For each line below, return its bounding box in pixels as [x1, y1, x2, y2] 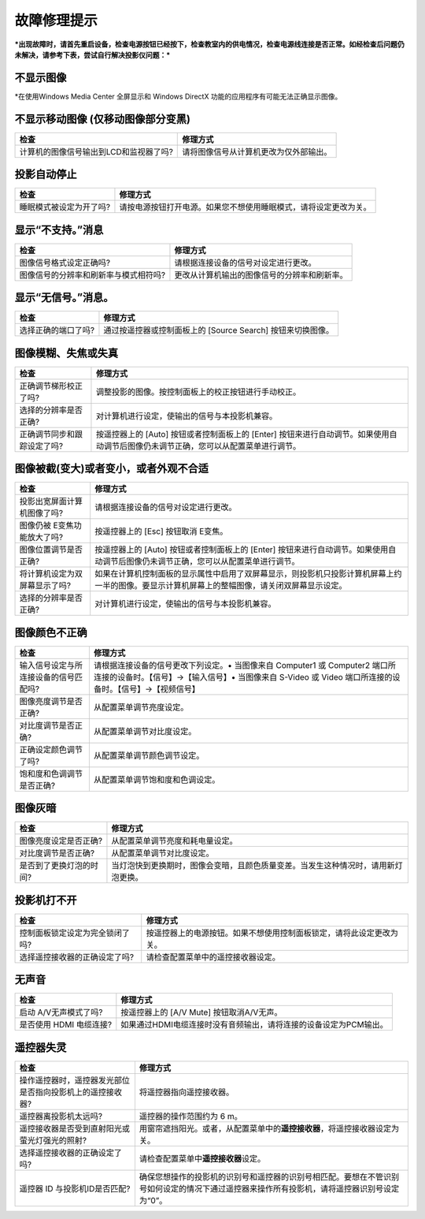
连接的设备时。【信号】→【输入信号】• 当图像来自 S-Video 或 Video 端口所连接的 [93, 671, 393, 682]
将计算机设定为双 [19, 568, 83, 580]
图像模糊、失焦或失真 [14, 346, 118, 360]
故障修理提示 [14, 12, 98, 29]
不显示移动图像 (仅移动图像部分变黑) [14, 112, 190, 125]
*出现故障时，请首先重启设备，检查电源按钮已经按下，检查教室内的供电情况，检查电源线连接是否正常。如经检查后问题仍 [14, 39, 405, 49]
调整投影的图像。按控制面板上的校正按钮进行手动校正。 [95, 386, 301, 397]
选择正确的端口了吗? [19, 325, 94, 336]
